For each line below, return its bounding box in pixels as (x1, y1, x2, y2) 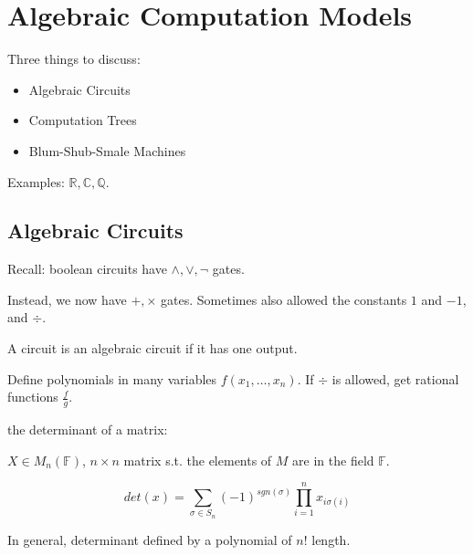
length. (311, 529, 351, 549)
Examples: (7, 172, 65, 191)
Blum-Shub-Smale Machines (28, 141, 186, 160)
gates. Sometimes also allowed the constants (161, 289, 407, 309)
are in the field (292, 450, 374, 469)
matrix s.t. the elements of (123, 450, 272, 469)
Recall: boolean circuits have (7, 259, 167, 278)
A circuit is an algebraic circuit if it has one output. (7, 339, 298, 358)
